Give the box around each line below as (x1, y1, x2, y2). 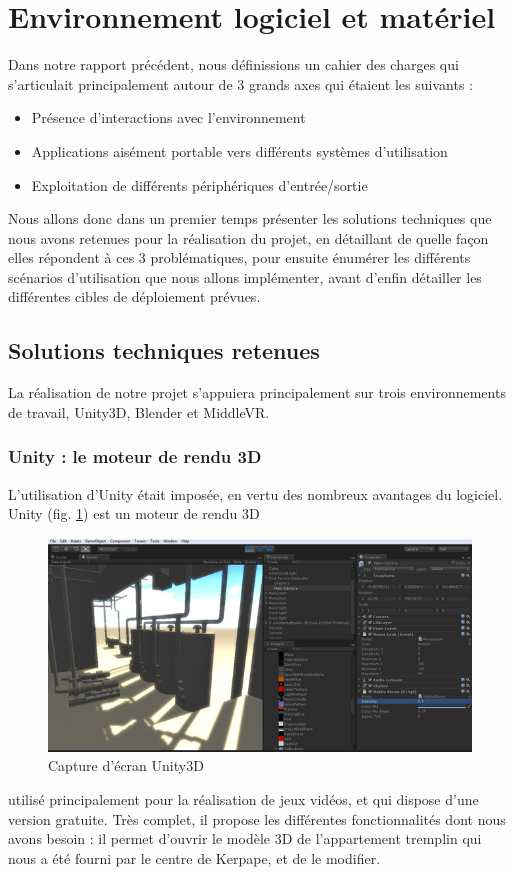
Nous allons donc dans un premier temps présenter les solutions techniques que (8, 208, 492, 229)
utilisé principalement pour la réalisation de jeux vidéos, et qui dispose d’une (8, 789, 479, 810)
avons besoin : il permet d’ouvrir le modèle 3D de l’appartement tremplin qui (8, 828, 482, 849)
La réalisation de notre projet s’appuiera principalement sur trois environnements (8, 382, 506, 403)
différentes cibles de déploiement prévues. (8, 286, 261, 307)
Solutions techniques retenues (8, 335, 320, 366)
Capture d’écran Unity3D (48, 755, 204, 776)
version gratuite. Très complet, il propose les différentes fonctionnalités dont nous (8, 808, 506, 829)
